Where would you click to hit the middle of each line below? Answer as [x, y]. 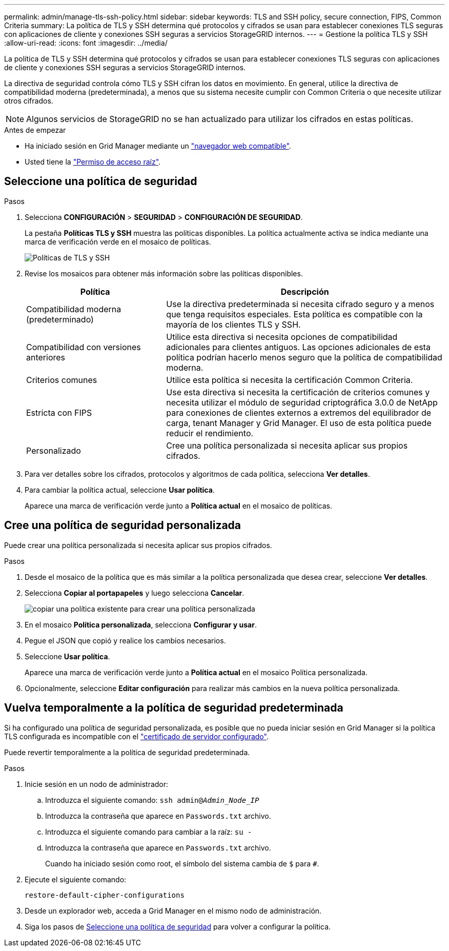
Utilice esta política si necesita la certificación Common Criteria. [290, 380]
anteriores [46, 357]
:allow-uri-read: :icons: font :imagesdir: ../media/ [86, 43]
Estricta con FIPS [59, 412]
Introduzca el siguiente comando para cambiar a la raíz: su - [149, 832]
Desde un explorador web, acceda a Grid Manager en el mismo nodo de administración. [173, 910]
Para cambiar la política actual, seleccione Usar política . [120, 490]
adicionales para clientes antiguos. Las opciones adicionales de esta [298, 347]
